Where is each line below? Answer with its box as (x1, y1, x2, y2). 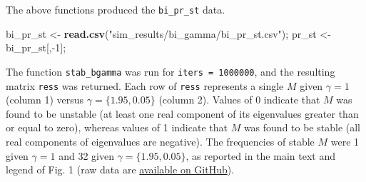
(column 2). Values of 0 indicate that (158, 92, 320, 107)
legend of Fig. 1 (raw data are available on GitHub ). (6, 162, 235, 177)
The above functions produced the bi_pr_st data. (6, 2, 225, 16)
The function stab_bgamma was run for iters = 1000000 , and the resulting (6, 64, 335, 79)
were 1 (330, 133, 360, 148)
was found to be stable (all (243, 120, 360, 135)
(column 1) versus (6, 92, 84, 107)
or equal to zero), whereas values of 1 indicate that (6, 120, 228, 135)
